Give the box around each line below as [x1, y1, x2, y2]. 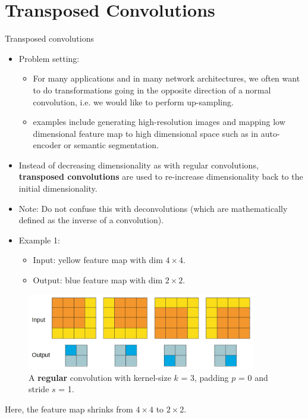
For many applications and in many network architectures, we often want [33, 72, 300, 85]
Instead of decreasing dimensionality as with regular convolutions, [18, 158, 259, 171]
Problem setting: [18, 52, 80, 64]
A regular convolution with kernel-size [29, 371, 171, 383]
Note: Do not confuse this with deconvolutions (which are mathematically [18, 202, 288, 214]
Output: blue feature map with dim [33, 274, 163, 286]
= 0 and [238, 371, 268, 383]
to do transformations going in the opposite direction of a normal [33, 83, 271, 96]
